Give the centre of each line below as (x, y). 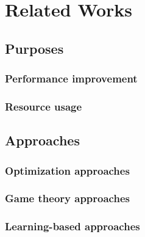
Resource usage (44, 106)
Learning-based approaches (72, 226)
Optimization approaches (67, 170)
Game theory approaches (67, 198)
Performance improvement (71, 78)
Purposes (34, 48)
